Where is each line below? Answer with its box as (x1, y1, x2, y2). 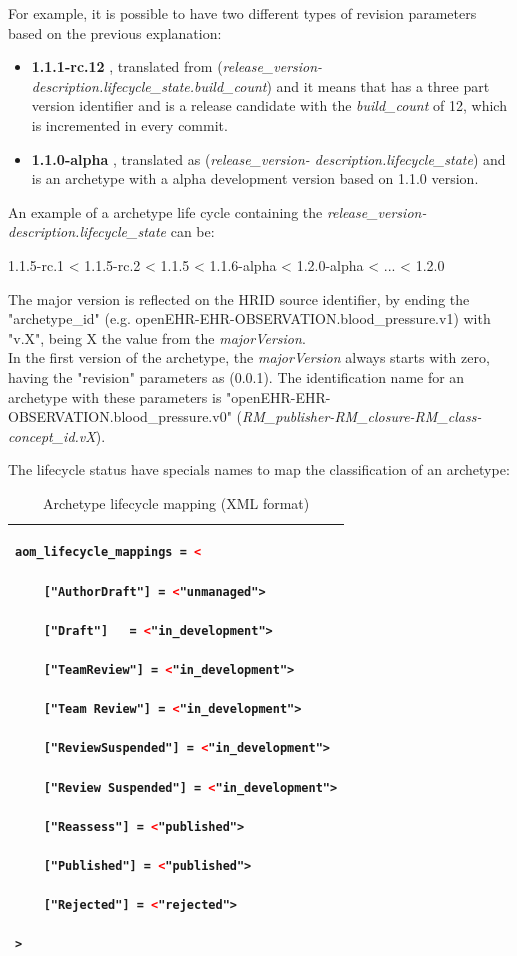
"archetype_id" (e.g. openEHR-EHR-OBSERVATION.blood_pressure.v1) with (8, 308, 491, 329)
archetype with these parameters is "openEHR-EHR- (8, 386, 331, 407)
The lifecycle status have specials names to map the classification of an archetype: (8, 459, 510, 480)
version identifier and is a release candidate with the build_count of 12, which (31, 95, 507, 116)
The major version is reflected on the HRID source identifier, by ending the (8, 288, 470, 309)
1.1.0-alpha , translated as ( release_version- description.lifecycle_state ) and (31, 148, 506, 169)
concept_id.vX (8, 425, 96, 446)
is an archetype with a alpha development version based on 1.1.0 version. (31, 168, 479, 189)
